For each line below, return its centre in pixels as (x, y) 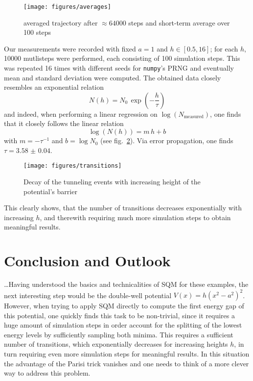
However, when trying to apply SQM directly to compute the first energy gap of (124, 306)
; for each (224, 48)
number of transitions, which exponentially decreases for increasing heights (116, 344)
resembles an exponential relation (54, 87)
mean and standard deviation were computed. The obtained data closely (113, 77)
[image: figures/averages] (67, 7)
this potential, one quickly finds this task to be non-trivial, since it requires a (119, 315)
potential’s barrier (50, 191)
